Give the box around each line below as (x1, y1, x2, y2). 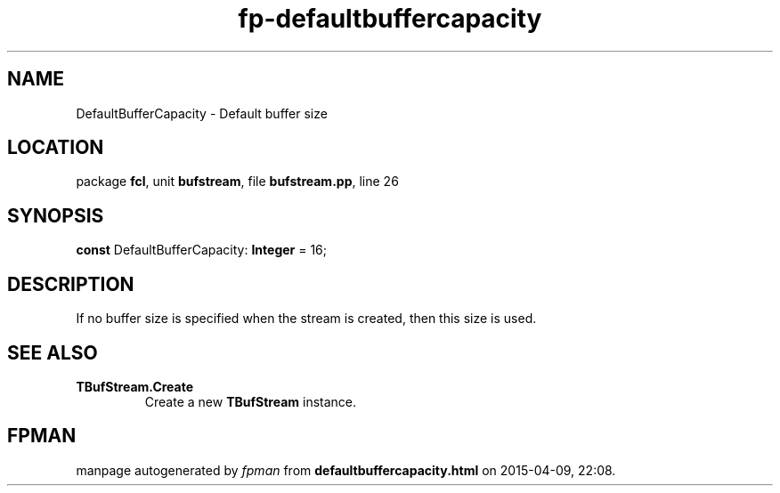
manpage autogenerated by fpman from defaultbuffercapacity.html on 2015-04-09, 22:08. (76, 462, 616, 478)
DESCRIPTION (7, 272, 134, 295)
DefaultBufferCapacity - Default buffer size (76, 105, 328, 121)
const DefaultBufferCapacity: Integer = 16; (76, 242, 328, 258)
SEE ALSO (7, 341, 98, 364)
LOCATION (7, 136, 104, 159)
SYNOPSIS (7, 204, 104, 227)
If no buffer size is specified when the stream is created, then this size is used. (76, 311, 537, 327)
